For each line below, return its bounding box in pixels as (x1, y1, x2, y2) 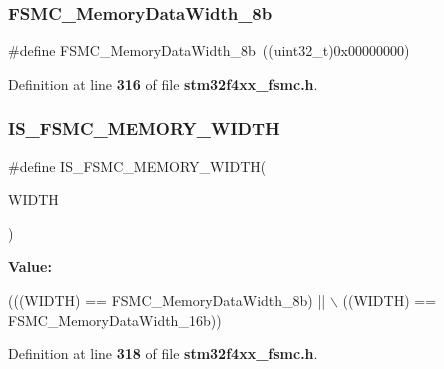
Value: (8, 256, 52, 277)
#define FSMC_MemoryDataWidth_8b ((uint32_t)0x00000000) (8, 40, 410, 61)
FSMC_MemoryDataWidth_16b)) (8, 309, 222, 330)
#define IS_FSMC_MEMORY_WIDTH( (8, 155, 267, 176)
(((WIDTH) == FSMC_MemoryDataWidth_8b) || (8, 290, 326, 310)
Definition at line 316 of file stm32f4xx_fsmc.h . (8, 73, 318, 94)
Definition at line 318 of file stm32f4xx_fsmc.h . (8, 343, 318, 364)
